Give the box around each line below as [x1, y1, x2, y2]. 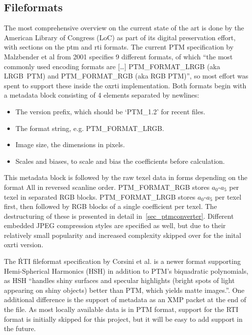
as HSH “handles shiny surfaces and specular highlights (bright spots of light [4, 275, 235, 285]
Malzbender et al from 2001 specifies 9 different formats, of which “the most [4, 51, 233, 61]
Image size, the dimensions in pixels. [15, 139, 125, 150]
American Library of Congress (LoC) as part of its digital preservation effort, [4, 32, 236, 42]
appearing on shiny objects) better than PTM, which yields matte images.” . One [4, 284, 245, 295]
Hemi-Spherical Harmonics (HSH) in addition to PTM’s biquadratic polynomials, [4, 265, 249, 276]
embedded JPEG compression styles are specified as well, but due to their [4, 220, 226, 231]
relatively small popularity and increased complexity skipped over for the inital [4, 230, 241, 240]
